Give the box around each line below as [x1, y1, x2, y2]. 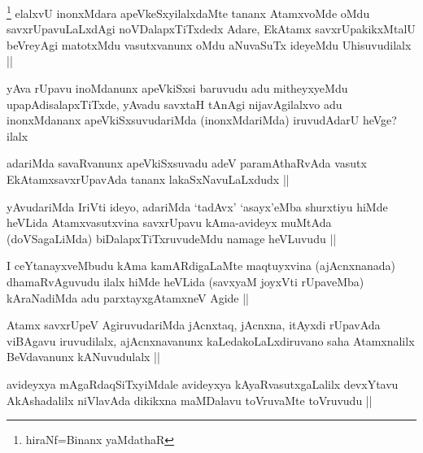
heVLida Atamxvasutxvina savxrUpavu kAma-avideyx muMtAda [7, 214, 332, 231]
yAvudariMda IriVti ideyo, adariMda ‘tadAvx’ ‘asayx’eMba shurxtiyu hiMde [7, 198, 388, 215]
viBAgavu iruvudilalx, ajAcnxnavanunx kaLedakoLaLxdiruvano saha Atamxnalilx [7, 332, 415, 349]
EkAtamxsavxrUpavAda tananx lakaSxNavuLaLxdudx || [7, 171, 290, 187]
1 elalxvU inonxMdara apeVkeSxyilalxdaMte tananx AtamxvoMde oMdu [7, 2, 370, 21]
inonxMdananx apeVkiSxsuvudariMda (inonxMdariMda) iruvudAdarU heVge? [7, 111, 397, 128]
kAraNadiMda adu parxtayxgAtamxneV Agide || [7, 289, 250, 306]
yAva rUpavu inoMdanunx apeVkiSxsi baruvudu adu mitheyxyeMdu [7, 80, 348, 97]
